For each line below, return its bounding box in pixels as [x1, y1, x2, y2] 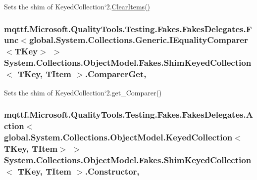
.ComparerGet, [85, 68, 147, 80]
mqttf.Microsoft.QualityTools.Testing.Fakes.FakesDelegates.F [4, 22, 252, 35]
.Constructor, [85, 165, 140, 177]
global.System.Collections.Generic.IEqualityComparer [29, 34, 248, 46]
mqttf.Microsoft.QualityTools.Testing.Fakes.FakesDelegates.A [4, 108, 253, 121]
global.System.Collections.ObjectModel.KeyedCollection [4, 131, 233, 143]
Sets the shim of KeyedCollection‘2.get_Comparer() [4, 87, 162, 97]
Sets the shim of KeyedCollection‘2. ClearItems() [4, 1, 151, 11]
